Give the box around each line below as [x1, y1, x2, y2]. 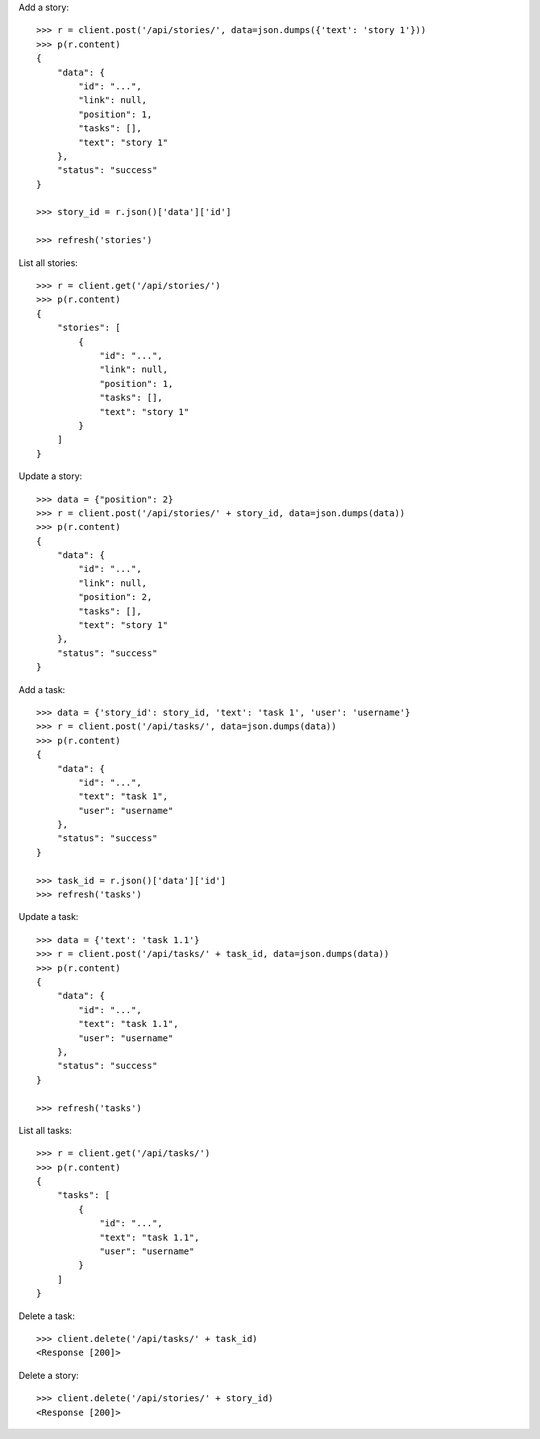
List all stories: [18, 256, 79, 269]
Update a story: [18, 470, 83, 482]
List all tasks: [18, 1124, 72, 1136]
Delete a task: [18, 1310, 75, 1322]
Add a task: [18, 683, 66, 695]
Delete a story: [18, 1369, 79, 1381]
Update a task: [18, 911, 79, 923]
